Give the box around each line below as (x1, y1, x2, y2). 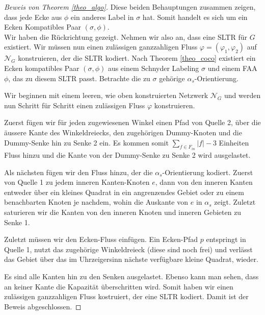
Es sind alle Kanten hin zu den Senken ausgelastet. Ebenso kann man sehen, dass (4, 271, 259, 281)
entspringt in (206, 234, 246, 245)
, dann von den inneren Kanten (155, 177, 253, 187)
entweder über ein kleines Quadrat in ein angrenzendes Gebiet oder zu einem (4, 186, 244, 197)
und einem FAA (207, 62, 257, 73)
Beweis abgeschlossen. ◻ (4, 301, 82, 311)
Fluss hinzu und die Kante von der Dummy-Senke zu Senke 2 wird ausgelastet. (4, 149, 251, 160)
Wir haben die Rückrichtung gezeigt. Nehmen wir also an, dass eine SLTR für (4, 31, 247, 42)
